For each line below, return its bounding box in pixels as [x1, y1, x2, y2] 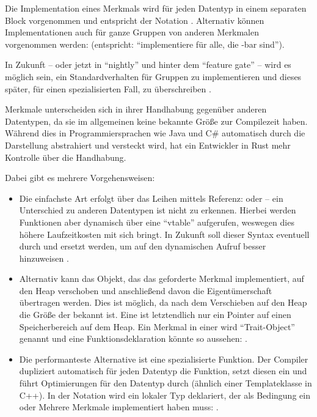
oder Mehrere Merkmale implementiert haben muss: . [19, 400, 219, 413]
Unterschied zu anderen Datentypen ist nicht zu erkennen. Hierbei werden [19, 204, 296, 216]
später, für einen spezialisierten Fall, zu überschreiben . [5, 82, 211, 95]
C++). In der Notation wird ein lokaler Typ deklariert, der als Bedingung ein [19, 388, 310, 401]
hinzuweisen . [19, 251, 69, 264]
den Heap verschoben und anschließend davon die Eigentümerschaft [19, 284, 272, 297]
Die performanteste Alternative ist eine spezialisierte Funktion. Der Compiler [19, 352, 308, 365]
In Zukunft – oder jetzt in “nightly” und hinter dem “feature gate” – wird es [5, 58, 291, 71]
